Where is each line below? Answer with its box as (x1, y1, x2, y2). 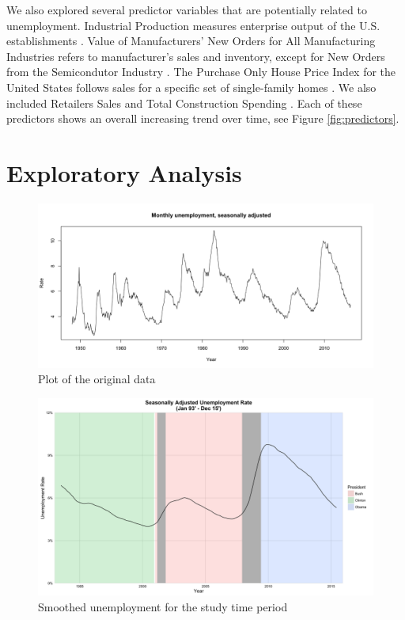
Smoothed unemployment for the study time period (38, 598, 288, 614)
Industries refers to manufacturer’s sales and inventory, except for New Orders (6, 48, 385, 64)
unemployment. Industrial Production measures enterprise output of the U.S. (6, 17, 380, 33)
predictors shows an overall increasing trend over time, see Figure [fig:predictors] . (6, 110, 399, 127)
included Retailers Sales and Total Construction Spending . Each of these (6, 94, 362, 111)
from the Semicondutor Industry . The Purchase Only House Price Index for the (6, 63, 396, 80)
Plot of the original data (38, 371, 156, 387)
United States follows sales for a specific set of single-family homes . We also (6, 78, 377, 95)
